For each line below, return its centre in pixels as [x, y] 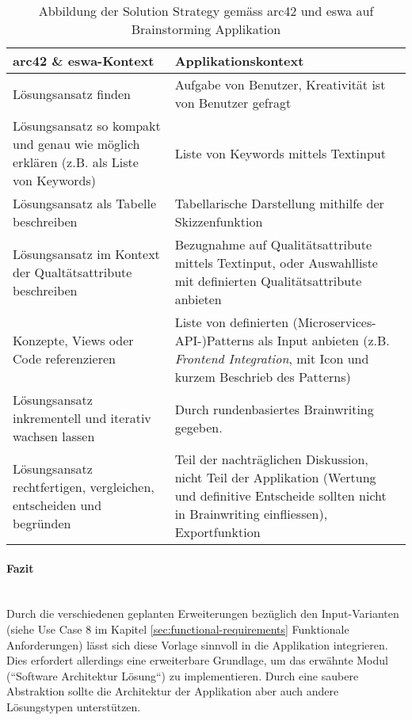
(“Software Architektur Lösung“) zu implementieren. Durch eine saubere [183, 675]
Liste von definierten [232, 322]
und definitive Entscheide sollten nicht [280, 495]
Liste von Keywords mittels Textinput [280, 153]
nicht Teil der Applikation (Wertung [275, 477]
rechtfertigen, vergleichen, [84, 486]
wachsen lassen [54, 436]
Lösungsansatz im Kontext [86, 253]
